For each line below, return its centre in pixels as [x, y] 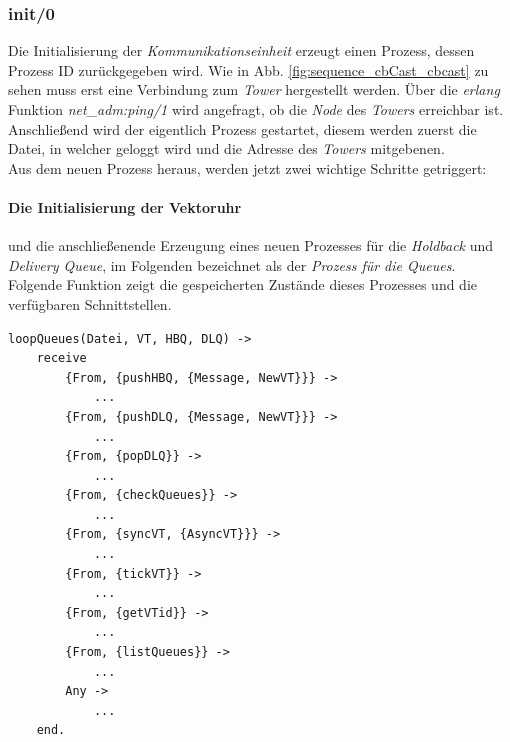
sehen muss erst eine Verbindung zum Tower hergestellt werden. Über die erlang [254, 89]
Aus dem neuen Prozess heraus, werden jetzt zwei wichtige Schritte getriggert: [247, 167]
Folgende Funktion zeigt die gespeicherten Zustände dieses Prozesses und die [243, 284]
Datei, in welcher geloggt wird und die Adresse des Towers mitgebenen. [226, 148]
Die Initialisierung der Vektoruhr [125, 206]
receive [61, 358]
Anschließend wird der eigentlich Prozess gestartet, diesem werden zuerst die [242, 128]
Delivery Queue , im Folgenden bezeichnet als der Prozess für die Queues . [232, 264]
